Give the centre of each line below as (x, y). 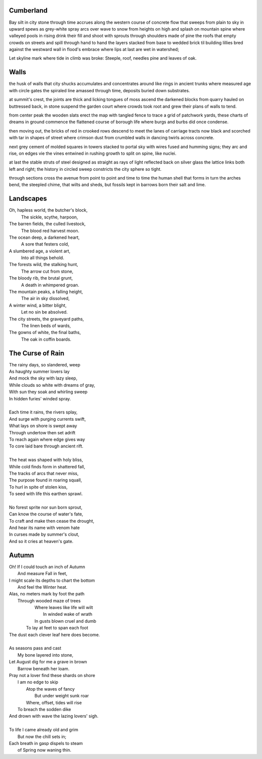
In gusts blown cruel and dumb (65, 621)
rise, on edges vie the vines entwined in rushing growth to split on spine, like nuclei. (93, 153)
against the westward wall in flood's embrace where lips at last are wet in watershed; (94, 49)
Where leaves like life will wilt (64, 608)
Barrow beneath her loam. (44, 668)
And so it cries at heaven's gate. (41, 541)
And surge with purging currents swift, (47, 419)
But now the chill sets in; (42, 736)
